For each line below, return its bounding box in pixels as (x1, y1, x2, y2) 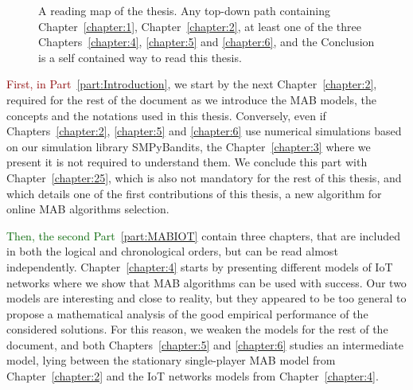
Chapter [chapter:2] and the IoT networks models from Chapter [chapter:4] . (6, 368, 379, 384)
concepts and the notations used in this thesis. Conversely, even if (6, 107, 326, 123)
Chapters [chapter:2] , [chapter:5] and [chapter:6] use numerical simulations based (6, 123, 402, 139)
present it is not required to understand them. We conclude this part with (6, 154, 368, 170)
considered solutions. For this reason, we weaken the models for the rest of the (6, 321, 388, 337)
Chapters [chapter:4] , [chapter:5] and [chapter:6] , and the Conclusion (38, 33, 375, 50)
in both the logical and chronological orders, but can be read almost (6, 243, 338, 259)
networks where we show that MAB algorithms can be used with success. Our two (6, 274, 407, 291)
